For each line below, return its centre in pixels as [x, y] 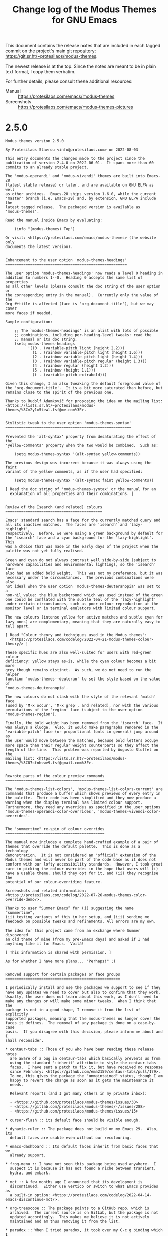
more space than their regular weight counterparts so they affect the [82, 745]
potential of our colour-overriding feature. [54, 882]
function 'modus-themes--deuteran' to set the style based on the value [83, 679]
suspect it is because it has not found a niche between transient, [83, 1169]
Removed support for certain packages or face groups [63, 975]
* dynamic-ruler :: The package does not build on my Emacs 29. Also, [82, 1129]
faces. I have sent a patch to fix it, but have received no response [87, 1067]
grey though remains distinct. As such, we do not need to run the [78, 670]
